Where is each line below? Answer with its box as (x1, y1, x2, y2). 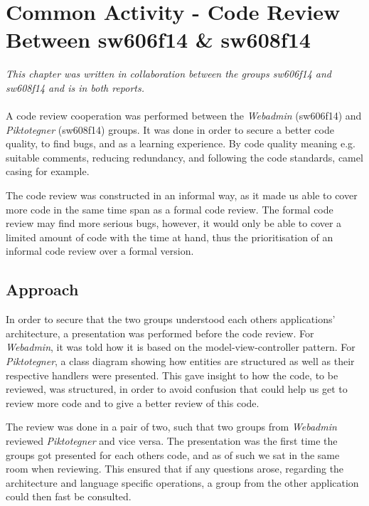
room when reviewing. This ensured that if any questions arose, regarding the (6, 461, 344, 476)
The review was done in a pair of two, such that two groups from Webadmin (6, 419, 337, 434)
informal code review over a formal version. (6, 243, 194, 258)
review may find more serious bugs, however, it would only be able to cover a (6, 216, 342, 231)
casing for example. (6, 164, 90, 179)
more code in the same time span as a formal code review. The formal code (6, 201, 333, 216)
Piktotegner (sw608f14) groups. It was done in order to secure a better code (6, 122, 334, 137)
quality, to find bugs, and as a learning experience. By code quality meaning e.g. (6, 136, 356, 151)
